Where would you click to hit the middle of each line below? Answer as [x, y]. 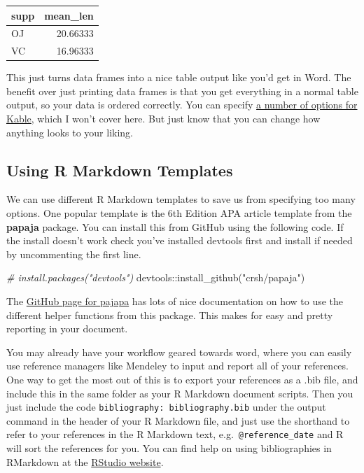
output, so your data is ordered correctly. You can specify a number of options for [182, 105]
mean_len [69, 15]
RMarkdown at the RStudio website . [85, 461]
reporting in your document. [67, 329]
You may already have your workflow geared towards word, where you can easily [179, 352]
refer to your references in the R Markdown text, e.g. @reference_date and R [175, 434]
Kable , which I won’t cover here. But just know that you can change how [163, 119]
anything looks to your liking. [70, 132]
